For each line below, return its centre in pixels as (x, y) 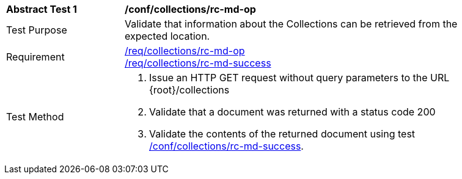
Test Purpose (37, 30)
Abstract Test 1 (42, 9)
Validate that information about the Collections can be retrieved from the (291, 24)
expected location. (167, 36)
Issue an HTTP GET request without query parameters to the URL (299, 78)
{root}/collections (189, 90)
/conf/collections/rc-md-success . (226, 146)
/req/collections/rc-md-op (185, 51)
